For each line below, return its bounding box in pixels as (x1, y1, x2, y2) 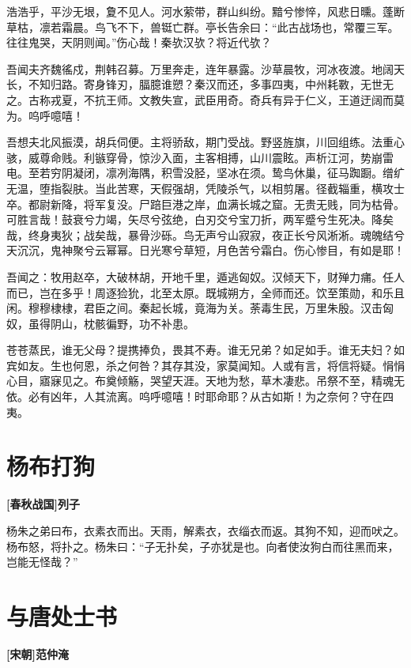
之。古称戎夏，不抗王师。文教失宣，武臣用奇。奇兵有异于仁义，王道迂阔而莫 (6, 91, 405, 108)
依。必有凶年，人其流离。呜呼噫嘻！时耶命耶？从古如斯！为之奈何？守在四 (6, 388, 394, 405)
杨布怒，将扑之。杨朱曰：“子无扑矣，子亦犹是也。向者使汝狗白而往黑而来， (6, 538, 399, 554)
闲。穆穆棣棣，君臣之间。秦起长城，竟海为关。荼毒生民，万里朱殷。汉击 (6, 300, 383, 316)
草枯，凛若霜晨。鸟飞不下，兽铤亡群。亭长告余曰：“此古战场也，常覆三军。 (6, 18, 399, 35)
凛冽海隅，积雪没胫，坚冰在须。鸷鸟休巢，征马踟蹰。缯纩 (105, 164, 405, 181)
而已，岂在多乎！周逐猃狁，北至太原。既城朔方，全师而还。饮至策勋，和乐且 (6, 284, 405, 300)
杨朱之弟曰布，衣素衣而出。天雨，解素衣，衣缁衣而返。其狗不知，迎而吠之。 (6, 522, 405, 538)
